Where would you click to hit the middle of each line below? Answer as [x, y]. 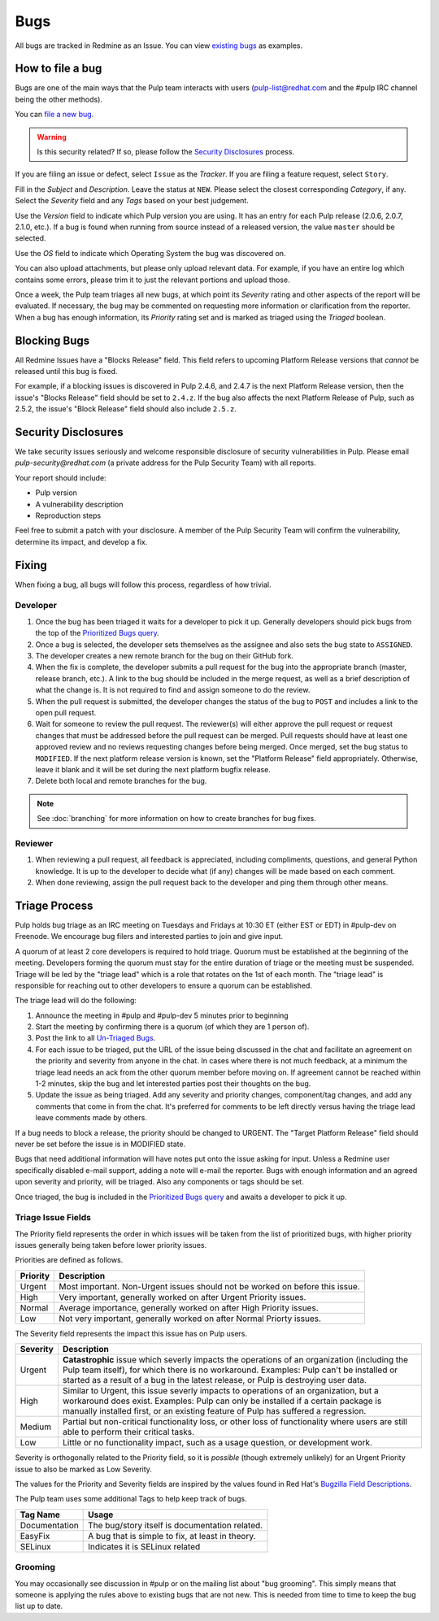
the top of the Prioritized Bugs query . [98, 633]
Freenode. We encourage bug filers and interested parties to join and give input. [149, 937]
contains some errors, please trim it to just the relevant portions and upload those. [152, 280]
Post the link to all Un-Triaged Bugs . [96, 1038]
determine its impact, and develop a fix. [81, 541]
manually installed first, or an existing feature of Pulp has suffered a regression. [214, 1411]
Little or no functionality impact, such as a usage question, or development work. [217, 1443]
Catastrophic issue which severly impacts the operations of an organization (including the [235, 1360]
